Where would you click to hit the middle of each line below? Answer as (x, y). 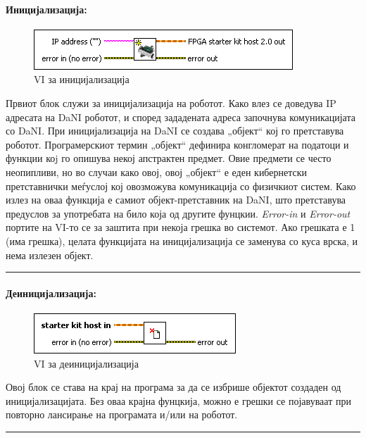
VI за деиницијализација (86, 363)
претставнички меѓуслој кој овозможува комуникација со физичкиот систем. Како (181, 186)
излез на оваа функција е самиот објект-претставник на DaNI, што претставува (176, 200)
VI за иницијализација (82, 79)
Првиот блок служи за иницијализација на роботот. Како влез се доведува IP (171, 102)
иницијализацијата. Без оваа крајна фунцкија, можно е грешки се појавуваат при (178, 400)
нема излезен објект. (50, 255)
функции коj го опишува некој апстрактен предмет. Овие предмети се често (169, 158)
